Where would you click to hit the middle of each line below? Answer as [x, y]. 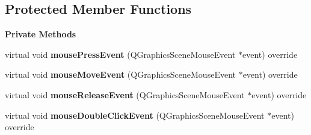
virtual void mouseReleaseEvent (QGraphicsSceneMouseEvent [125, 94]
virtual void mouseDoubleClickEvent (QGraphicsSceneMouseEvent [135, 115]
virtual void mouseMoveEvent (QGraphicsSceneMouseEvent [120, 74]
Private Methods [41, 34]
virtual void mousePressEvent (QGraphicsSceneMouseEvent [120, 54]
